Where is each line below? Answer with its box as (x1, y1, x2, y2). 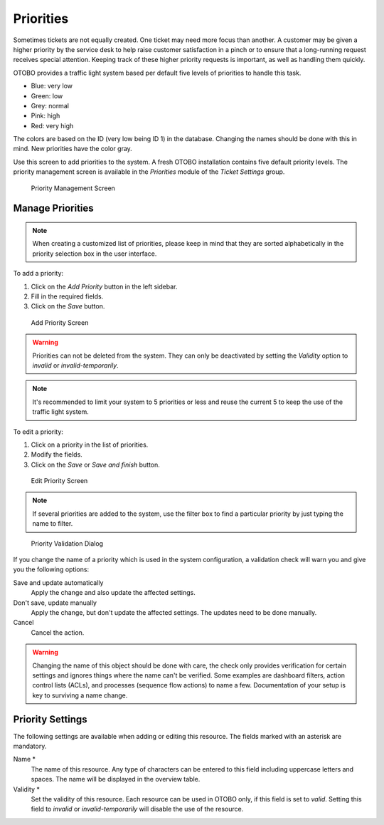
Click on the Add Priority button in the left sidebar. (31, 282, 178, 291)
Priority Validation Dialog (31, 539, 103, 548)
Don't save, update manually (13, 598, 97, 607)
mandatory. (13, 742, 47, 750)
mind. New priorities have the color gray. (13, 145, 133, 153)
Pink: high (31, 111, 60, 120)
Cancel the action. (31, 628, 85, 637)
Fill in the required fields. (31, 292, 104, 301)
